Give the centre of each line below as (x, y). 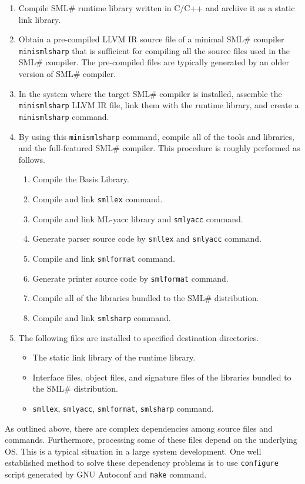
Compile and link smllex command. (98, 198)
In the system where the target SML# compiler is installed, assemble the (150, 93)
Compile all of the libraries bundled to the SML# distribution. (146, 298)
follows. (32, 159)
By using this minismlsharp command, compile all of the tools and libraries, (156, 136)
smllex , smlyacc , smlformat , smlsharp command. (123, 408)
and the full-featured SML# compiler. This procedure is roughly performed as (159, 148)
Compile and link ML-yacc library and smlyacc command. (138, 218)
